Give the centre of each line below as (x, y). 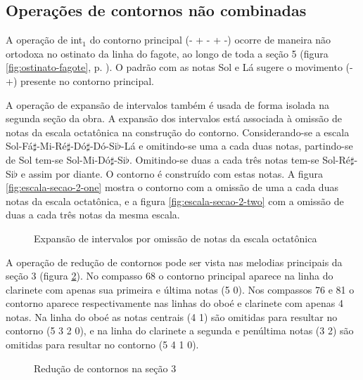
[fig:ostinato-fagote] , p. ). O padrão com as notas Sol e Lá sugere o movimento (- (179, 67)
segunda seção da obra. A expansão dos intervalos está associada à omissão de (174, 118)
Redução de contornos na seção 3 (105, 368)
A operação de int (44, 40)
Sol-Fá (19, 146)
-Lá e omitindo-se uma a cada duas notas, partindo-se (237, 146)
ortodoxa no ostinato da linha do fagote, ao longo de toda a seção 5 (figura (167, 53)
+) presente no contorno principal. (80, 80)
